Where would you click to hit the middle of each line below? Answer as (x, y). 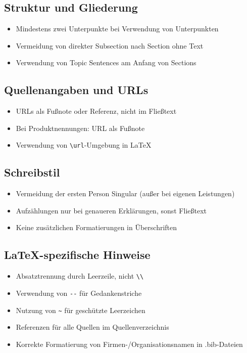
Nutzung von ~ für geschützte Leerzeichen (81, 310)
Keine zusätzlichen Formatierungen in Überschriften (96, 227)
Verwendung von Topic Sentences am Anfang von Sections (106, 62)
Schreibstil (32, 172)
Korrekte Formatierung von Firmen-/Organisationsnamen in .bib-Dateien (129, 344)
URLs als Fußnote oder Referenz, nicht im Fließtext (96, 111)
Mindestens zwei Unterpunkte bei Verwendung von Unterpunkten (117, 29)
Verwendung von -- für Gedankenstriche (79, 293)
